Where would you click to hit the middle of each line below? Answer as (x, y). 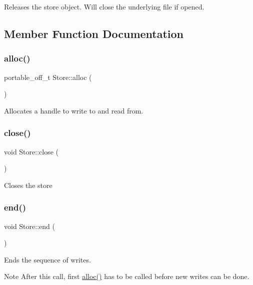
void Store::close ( (31, 151)
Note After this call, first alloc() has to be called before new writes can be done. (127, 276)
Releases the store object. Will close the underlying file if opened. (104, 6)
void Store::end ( (29, 226)
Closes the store (28, 185)
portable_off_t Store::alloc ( (48, 77)
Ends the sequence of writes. (47, 259)
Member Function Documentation (94, 33)
